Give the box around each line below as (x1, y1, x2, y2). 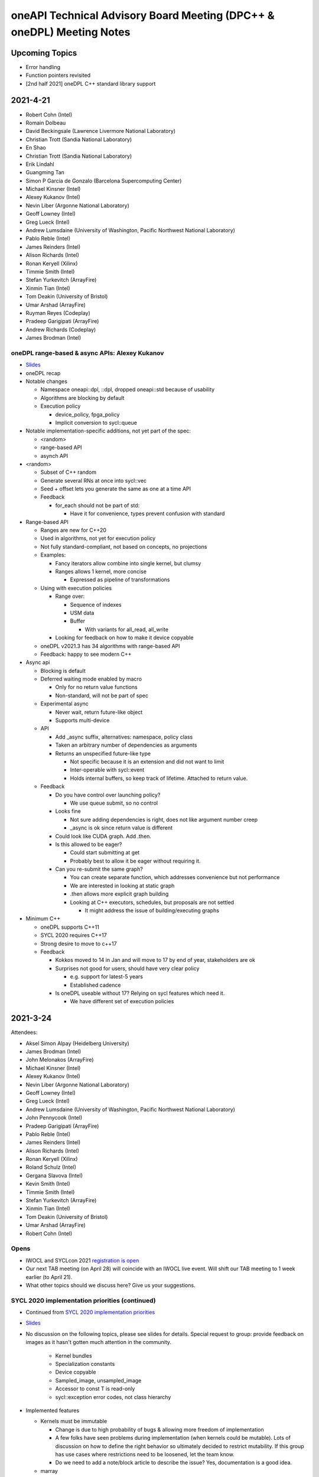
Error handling (25, 63, 61, 70)
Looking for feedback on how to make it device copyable (55, 634, 194, 641)
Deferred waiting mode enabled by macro (40, 675, 142, 682)
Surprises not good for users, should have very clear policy (55, 965, 200, 972)
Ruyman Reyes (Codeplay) (25, 309, 91, 316)
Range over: (55, 593, 85, 600)
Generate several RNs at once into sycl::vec (40, 477, 147, 484)
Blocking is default (40, 667, 86, 674)
